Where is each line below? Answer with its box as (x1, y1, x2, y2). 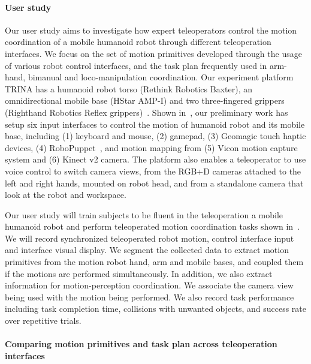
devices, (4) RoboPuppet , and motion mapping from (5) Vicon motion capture (5, 141, 298, 154)
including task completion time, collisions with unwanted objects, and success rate (5, 302, 307, 315)
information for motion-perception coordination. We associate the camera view (5, 279, 294, 291)
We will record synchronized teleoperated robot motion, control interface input (5, 231, 294, 244)
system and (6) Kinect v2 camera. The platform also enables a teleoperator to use (5, 153, 306, 166)
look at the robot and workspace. (5, 188, 126, 201)
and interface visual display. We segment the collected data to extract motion (5, 243, 289, 256)
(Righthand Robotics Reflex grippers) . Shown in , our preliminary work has (5, 106, 288, 118)
